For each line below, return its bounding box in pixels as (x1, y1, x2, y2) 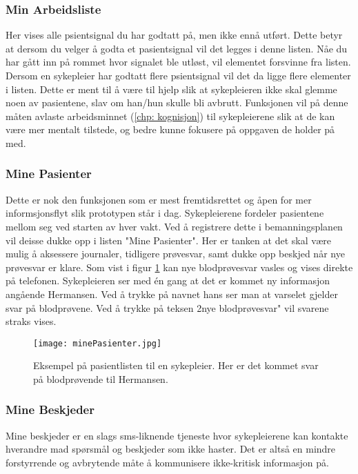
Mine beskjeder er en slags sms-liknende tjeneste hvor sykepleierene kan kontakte (6, 428, 348, 442)
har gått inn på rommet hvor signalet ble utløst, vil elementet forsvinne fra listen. (6, 55, 351, 69)
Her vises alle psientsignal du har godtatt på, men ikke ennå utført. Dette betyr (6, 28, 343, 42)
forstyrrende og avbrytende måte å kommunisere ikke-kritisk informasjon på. (6, 455, 329, 469)
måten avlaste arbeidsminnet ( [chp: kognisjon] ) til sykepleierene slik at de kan (6, 108, 335, 123)
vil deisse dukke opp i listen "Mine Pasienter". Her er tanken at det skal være (6, 233, 332, 247)
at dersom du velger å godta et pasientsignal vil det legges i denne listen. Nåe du (6, 41, 348, 55)
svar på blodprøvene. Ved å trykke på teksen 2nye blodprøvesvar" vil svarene (6, 300, 329, 315)
